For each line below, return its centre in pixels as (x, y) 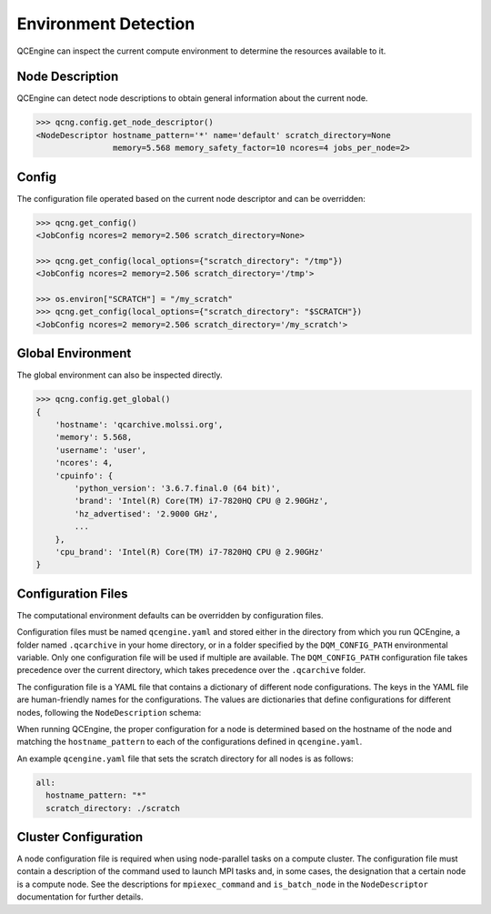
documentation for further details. (80, 897)
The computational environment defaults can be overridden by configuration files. (170, 615)
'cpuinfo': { (84, 476)
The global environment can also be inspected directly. (120, 375)
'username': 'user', (101, 450)
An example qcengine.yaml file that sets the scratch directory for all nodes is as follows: (185, 758)
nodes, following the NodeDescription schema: (109, 712)
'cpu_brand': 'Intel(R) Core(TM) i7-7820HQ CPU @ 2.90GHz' (190, 552)
